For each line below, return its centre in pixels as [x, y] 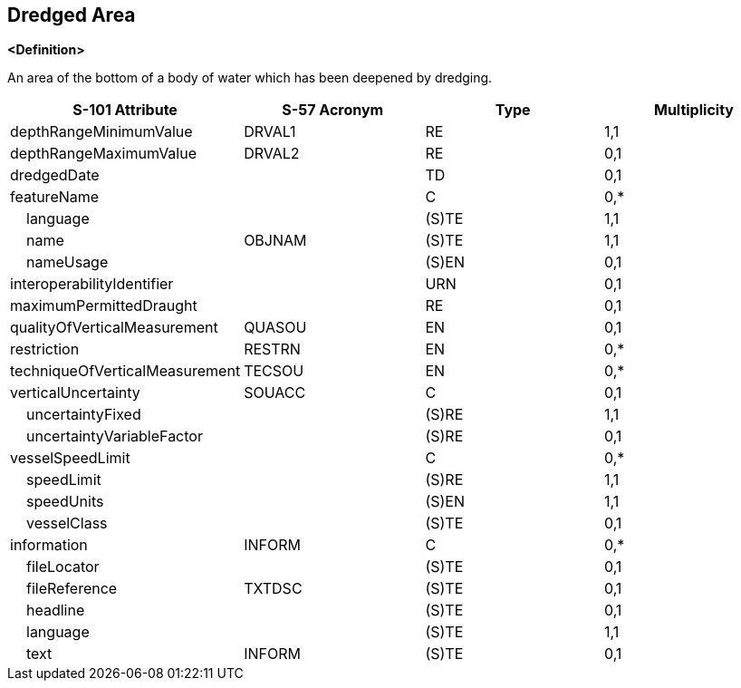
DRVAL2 [272, 154]
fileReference [72, 589]
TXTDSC [273, 589]
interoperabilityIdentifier [92, 284]
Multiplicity [693, 110]
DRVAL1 [270, 132]
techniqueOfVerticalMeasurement [125, 371]
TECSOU [274, 371]
